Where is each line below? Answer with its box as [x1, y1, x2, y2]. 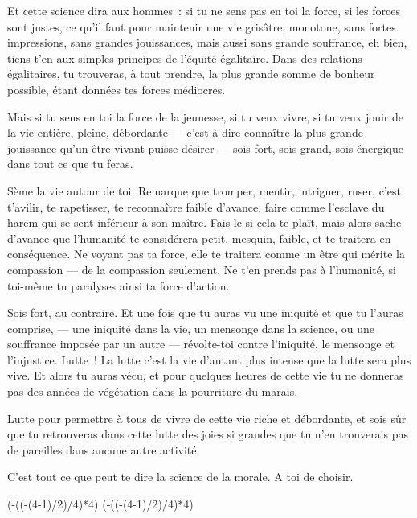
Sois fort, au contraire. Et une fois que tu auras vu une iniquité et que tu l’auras [7, 304, 403, 321]
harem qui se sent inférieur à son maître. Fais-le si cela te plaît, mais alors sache [7, 214, 402, 231]
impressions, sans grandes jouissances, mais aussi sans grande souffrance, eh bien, [7, 34, 407, 51]
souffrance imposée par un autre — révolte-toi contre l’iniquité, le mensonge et [7, 335, 395, 352]
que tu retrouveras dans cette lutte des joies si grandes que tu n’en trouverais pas [7, 425, 408, 442]
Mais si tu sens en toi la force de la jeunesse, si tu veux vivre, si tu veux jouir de [7, 108, 404, 125]
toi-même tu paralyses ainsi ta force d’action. [7, 277, 230, 294]
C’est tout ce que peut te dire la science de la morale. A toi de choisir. [7, 468, 354, 485]
